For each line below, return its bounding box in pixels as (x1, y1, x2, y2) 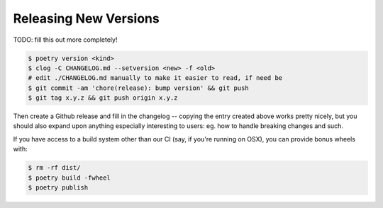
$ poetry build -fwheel (28, 173, 111, 182)
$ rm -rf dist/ (28, 163, 81, 172)
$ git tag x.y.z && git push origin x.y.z (28, 94, 178, 102)
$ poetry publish (28, 184, 89, 192)
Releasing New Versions (13, 11, 160, 26)
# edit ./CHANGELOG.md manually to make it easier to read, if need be (28, 74, 283, 82)
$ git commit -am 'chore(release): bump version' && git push (28, 83, 249, 92)
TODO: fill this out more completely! (13, 35, 118, 44)
